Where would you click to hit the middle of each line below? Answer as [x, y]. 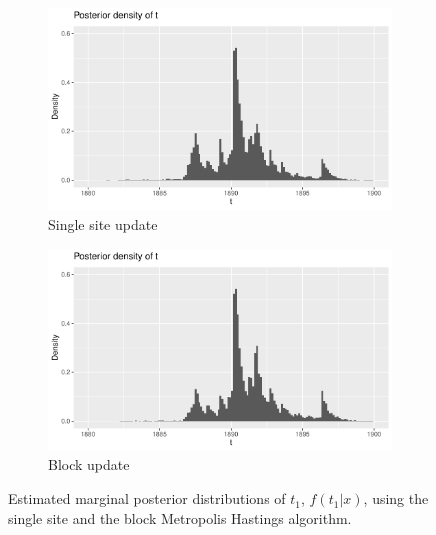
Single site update [103, 223]
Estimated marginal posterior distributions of [147, 498]
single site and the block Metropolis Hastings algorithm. [180, 517]
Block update [89, 464]
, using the [396, 498]
